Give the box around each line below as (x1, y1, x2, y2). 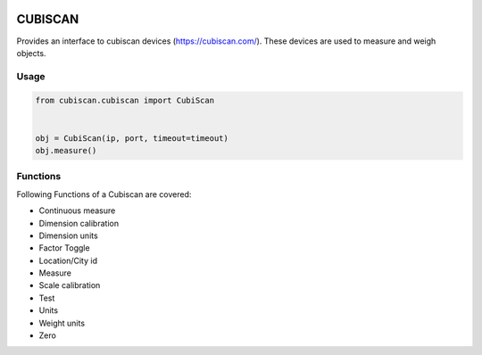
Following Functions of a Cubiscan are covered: (16, 188, 192, 200)
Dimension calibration (38, 218, 120, 228)
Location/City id (38, 255, 98, 266)
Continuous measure (38, 205, 116, 216)
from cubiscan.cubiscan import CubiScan (35, 95, 214, 106)
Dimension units (38, 230, 98, 241)
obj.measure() (35, 145, 97, 156)
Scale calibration (38, 280, 101, 291)
